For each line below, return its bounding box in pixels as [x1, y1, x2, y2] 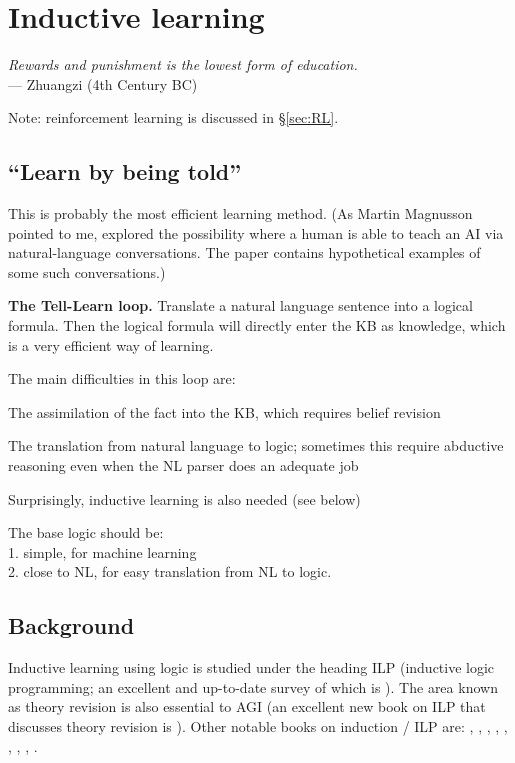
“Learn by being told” [8, 156, 242, 187]
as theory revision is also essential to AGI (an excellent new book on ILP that [8, 696, 486, 717]
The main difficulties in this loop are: [8, 368, 236, 389]
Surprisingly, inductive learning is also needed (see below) [8, 488, 361, 509]
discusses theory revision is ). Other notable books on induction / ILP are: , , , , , [8, 716, 508, 736]
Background [8, 610, 135, 641]
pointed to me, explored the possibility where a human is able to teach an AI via [8, 222, 504, 243]
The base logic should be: [8, 522, 164, 543]
